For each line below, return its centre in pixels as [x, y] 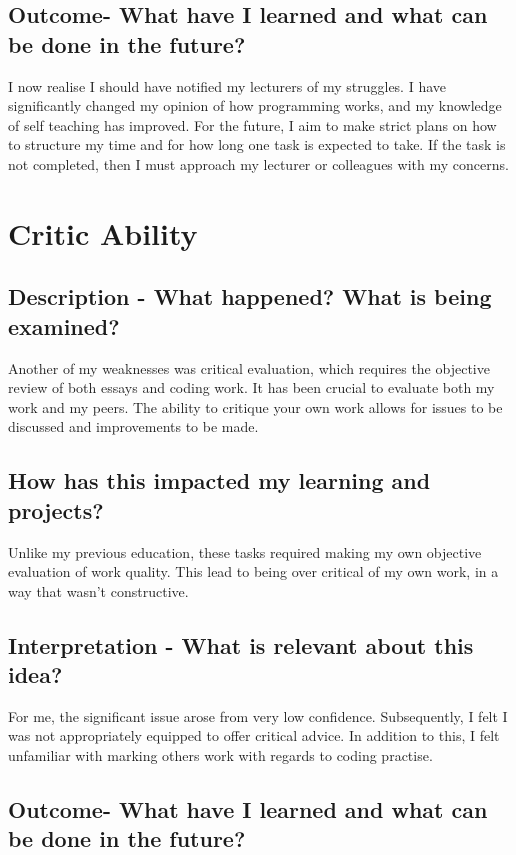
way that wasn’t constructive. [98, 590]
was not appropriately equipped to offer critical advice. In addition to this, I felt [254, 735]
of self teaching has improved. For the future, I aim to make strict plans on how [252, 124]
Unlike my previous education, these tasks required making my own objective [245, 551]
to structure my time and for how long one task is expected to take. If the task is [257, 144]
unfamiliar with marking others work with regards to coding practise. [220, 755]
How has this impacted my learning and [219, 480]
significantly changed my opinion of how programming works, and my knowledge [255, 105]
